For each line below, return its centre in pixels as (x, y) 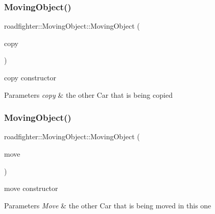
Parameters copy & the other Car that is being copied (88, 94)
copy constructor (30, 77)
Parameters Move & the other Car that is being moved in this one (108, 205)
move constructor (31, 188)
